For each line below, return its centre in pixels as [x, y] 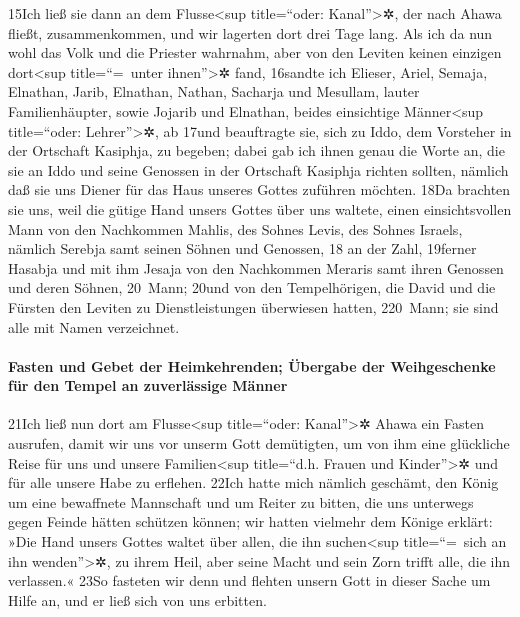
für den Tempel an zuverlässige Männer [148, 385]
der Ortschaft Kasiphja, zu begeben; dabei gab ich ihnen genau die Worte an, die [256, 150]
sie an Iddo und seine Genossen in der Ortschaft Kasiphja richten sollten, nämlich [258, 169]
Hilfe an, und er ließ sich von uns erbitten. [137, 599]
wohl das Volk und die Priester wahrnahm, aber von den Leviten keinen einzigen [255, 52]
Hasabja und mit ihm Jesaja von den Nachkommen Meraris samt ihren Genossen [256, 267]
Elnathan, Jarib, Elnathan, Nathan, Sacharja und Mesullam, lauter [214, 91]
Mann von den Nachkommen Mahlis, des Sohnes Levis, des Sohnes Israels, [235, 228]
